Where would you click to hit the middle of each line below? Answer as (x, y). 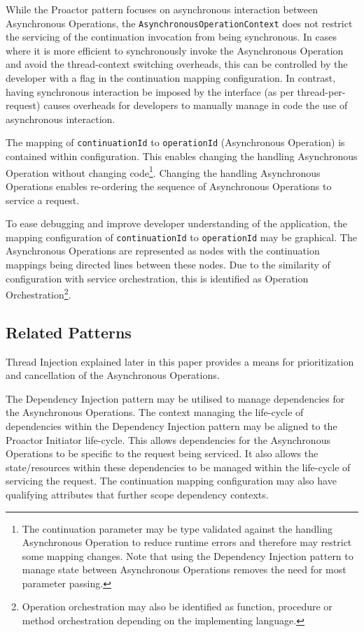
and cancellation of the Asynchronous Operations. (113, 375)
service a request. (43, 200)
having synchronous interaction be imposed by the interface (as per (150, 91)
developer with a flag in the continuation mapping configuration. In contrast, (171, 78)
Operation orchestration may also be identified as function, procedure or (177, 606)
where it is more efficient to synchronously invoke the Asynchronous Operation (175, 50)
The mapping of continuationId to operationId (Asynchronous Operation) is (175, 142)
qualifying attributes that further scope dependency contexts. (137, 494)
